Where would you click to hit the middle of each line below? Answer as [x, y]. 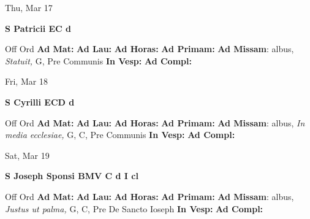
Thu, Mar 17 [29, 7]
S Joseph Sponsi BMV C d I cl [72, 176]
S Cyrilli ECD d [40, 102]
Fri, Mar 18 [26, 81]
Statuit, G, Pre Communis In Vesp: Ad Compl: [98, 60]
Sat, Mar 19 [27, 155]
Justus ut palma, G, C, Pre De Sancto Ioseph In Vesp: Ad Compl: [134, 208]
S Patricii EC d [38, 28]
